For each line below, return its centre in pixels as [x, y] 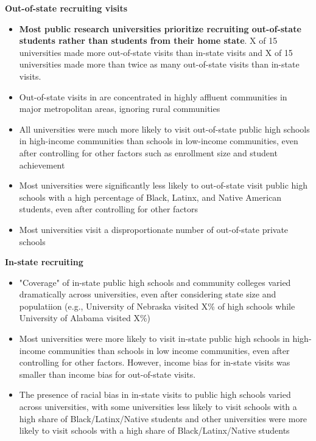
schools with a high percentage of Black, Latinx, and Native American [150, 197]
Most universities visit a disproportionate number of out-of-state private [154, 229]
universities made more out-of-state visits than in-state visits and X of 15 [156, 52]
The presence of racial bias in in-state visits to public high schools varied [155, 394]
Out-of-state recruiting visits [66, 8]
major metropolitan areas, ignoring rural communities [120, 109]
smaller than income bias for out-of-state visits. [107, 374]
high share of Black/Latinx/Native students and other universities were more [163, 418]
